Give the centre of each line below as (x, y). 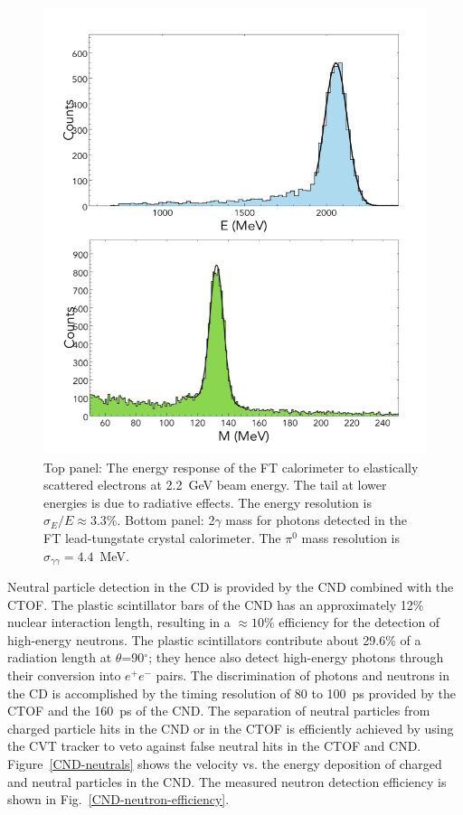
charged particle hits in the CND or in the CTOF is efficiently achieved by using (231, 728)
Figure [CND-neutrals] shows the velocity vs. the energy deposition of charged (225, 763)
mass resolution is (350, 538)
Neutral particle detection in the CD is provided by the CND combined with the (231, 587)
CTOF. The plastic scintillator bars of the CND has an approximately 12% (216, 604)
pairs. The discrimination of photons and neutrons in (303, 675)
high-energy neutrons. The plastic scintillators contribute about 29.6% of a (214, 639)
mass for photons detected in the (316, 520)
